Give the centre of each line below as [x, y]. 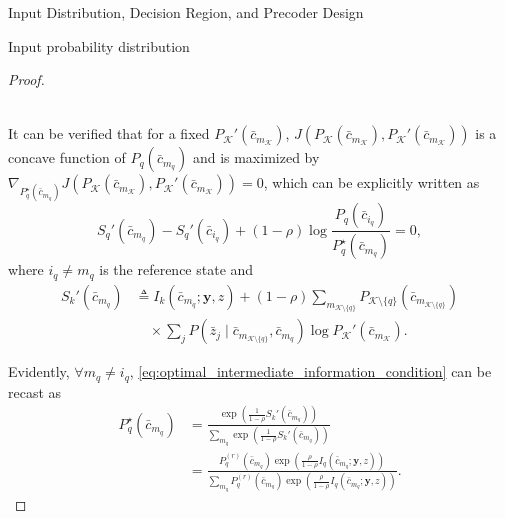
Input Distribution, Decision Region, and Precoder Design [186, 12]
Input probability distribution [99, 45]
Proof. [26, 79]
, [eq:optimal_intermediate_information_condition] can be [310, 371]
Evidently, [39, 371]
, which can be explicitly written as [371, 182]
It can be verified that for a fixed [109, 133]
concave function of [67, 157]
